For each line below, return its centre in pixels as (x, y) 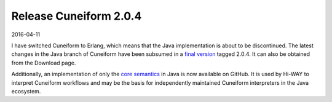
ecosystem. (26, 91)
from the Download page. (44, 63)
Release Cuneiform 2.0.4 (77, 16)
